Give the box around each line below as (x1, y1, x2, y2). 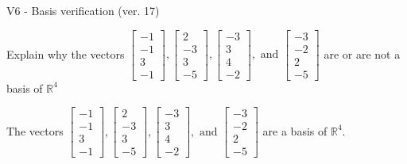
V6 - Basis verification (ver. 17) (6, 2, 160, 18)
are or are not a (324, 45, 401, 62)
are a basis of (262, 122, 328, 139)
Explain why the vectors (6, 45, 125, 62)
